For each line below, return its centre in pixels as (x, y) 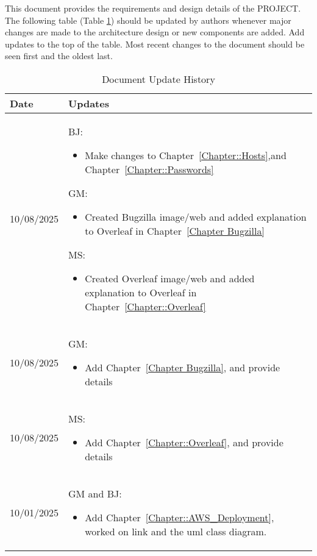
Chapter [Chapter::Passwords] (149, 169)
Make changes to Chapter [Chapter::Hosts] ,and (186, 155)
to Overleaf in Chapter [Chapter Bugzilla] (175, 230)
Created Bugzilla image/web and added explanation (196, 216)
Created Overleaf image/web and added (170, 278)
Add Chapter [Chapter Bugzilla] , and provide (183, 367)
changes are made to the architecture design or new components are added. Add (155, 32)
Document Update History (158, 79)
